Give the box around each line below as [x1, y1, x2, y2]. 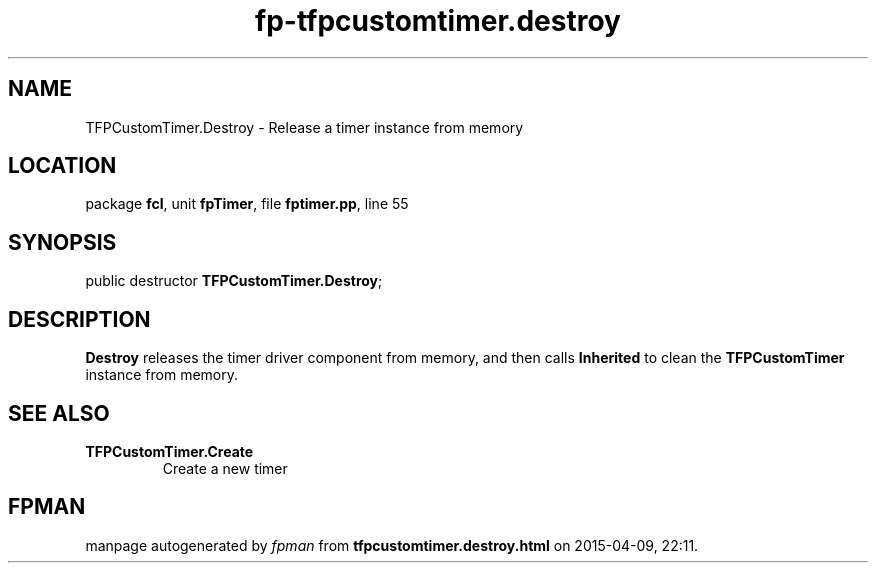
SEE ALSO [8, 400, 110, 426]
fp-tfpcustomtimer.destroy [255, 4, 621, 38]
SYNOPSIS [8, 229, 117, 255]
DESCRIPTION [8, 306, 151, 332]
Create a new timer [162, 459, 288, 477]
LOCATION [8, 153, 117, 179]
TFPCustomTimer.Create [85, 442, 254, 460]
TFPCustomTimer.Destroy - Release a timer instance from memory [85, 118, 524, 136]
